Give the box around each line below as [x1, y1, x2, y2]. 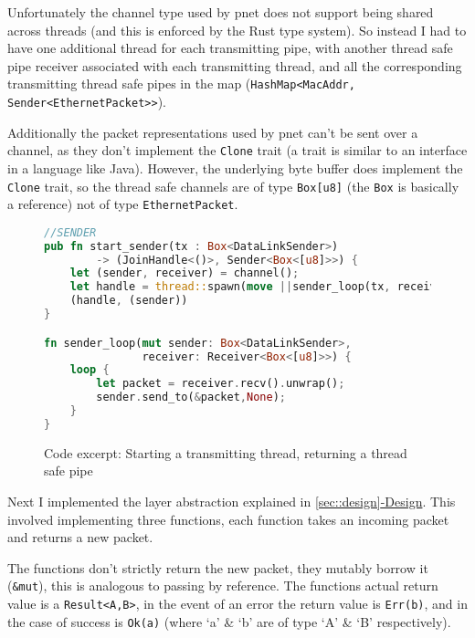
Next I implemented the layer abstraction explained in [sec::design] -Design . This [7, 491, 456, 510]
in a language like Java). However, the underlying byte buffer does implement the [7, 158, 463, 177]
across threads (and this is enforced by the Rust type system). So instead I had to [7, 20, 467, 39]
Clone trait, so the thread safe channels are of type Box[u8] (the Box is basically [7, 176, 459, 195]
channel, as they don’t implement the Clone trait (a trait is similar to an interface [7, 141, 468, 160]
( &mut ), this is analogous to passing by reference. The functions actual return [7, 576, 438, 595]
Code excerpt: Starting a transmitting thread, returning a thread [44, 443, 407, 462]
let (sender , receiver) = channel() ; [69, 267, 300, 280]
